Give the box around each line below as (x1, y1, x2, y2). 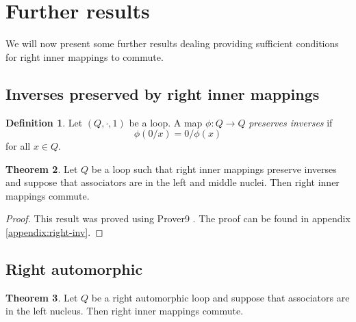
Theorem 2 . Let (5, 161, 78, 176)
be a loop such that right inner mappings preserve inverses (91, 161, 337, 176)
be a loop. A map (129, 115, 203, 129)
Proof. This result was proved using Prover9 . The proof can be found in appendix (5, 211, 351, 226)
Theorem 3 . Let (5, 290, 78, 304)
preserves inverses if (249, 115, 333, 129)
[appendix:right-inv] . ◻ (5, 225, 103, 239)
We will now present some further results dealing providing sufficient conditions (5, 36, 339, 51)
